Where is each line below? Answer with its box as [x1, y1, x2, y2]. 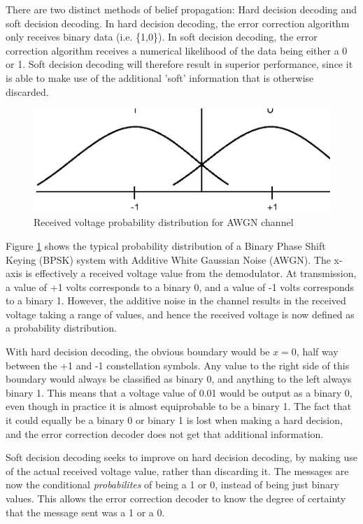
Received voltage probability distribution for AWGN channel [34, 215, 294, 229]
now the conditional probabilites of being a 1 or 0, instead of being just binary [6, 477, 339, 492]
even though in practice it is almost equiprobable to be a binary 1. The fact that [6, 399, 352, 413]
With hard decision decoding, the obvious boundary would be [6, 344, 270, 359]
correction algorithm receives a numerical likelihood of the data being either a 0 [6, 43, 348, 57]
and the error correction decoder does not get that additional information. [6, 426, 324, 441]
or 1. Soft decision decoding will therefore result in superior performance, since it [6, 57, 353, 71]
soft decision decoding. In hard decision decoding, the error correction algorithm [6, 15, 350, 30]
